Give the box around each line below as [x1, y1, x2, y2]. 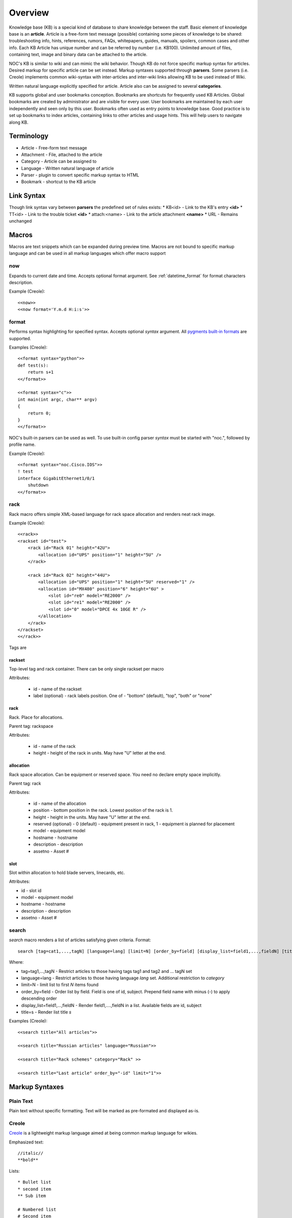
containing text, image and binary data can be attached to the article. [9, 52, 148, 57]
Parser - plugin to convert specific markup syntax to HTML [21, 172, 140, 178]
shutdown [27, 482, 49, 488]
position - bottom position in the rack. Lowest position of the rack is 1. [33, 807, 173, 813]
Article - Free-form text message [21, 145, 88, 151]
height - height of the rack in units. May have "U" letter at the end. [33, 750, 166, 756]
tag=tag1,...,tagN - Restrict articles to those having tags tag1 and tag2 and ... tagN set [21, 968, 192, 974]
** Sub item [18, 1193, 46, 1199]
